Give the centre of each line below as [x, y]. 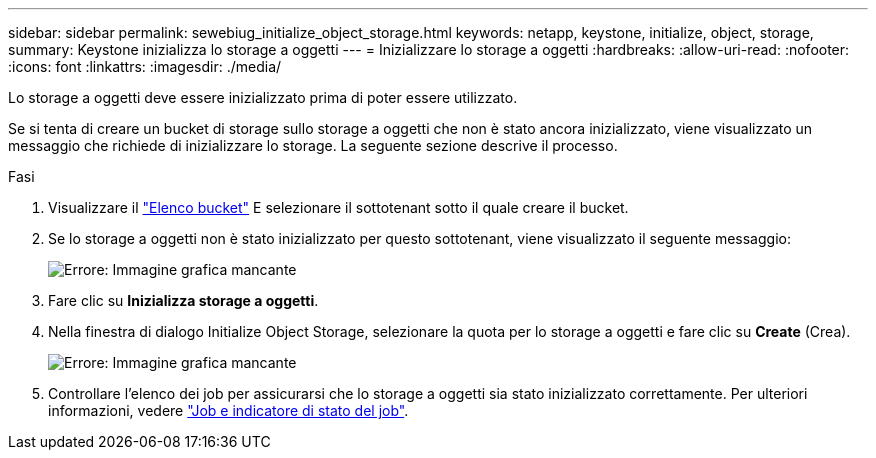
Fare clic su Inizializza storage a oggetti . [183, 300]
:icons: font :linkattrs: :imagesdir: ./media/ [145, 66]
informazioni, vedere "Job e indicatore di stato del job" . [228, 410]
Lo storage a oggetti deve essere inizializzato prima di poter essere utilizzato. [263, 97]
